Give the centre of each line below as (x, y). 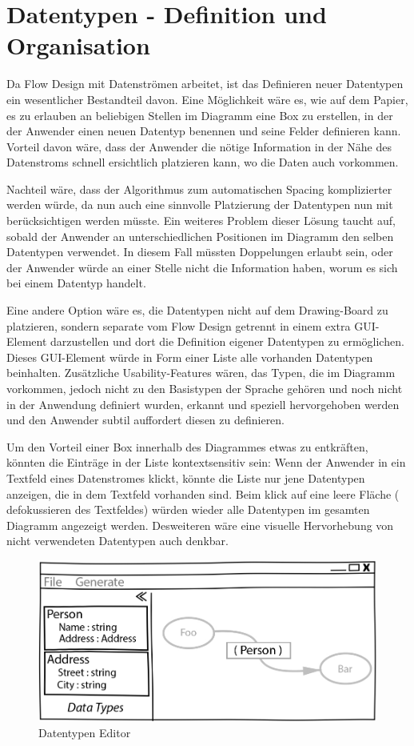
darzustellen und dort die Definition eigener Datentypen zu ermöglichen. (227, 341)
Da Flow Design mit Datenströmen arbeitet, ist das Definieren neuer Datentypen (205, 84)
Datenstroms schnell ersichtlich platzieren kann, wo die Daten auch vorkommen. (203, 162)
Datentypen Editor (85, 732)
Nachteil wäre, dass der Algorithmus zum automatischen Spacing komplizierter (199, 189)
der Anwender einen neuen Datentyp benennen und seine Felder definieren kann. (204, 131)
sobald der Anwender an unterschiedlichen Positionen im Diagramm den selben (200, 236)
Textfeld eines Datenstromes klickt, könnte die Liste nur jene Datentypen (186, 477)
